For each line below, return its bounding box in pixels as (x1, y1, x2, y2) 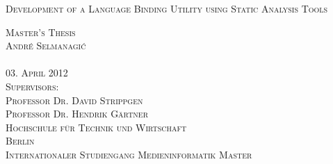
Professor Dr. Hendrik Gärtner (6, 106, 149, 121)
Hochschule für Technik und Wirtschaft (6, 120, 187, 134)
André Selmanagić (6, 38, 86, 53)
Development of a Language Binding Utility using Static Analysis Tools (6, 1, 328, 15)
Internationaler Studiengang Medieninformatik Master (6, 147, 252, 161)
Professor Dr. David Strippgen (6, 92, 143, 107)
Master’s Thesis (6, 24, 76, 39)
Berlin (6, 133, 35, 148)
